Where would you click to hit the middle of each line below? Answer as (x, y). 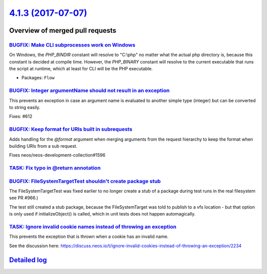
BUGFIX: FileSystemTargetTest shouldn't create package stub (85, 181)
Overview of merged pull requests (63, 30)
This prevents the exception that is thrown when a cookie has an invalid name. (89, 237)
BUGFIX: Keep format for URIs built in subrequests (71, 129)
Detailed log (28, 260)
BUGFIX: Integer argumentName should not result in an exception (89, 91)
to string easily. (25, 108)
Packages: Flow (38, 78)
